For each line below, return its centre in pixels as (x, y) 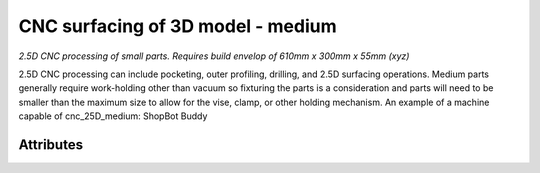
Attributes (51, 144)
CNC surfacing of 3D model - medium (177, 26)
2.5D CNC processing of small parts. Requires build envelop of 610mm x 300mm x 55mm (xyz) (214, 56)
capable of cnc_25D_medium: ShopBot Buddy (113, 116)
